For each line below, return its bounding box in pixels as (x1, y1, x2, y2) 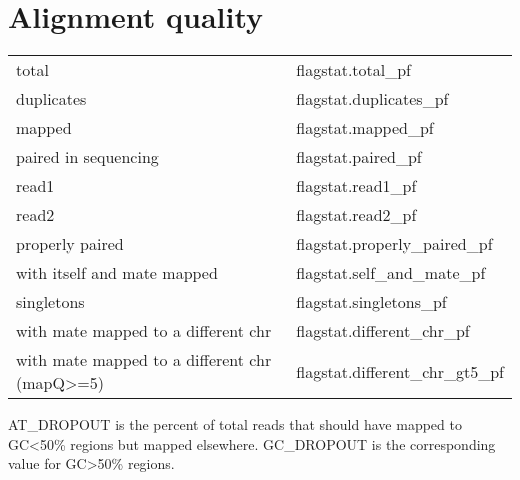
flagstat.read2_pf (296, 203, 417, 227)
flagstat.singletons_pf (296, 290, 447, 314)
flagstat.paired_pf (296, 145, 422, 169)
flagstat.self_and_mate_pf (296, 261, 486, 285)
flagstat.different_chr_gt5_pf (296, 359, 504, 383)
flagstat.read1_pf (296, 174, 417, 198)
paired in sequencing (16, 145, 159, 169)
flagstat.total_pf (296, 58, 412, 82)
